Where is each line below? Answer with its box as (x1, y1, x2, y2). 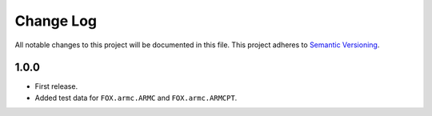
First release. (34, 82, 78, 91)
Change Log (14, 12, 98, 30)
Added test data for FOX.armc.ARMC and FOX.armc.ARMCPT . (34, 93, 238, 102)
